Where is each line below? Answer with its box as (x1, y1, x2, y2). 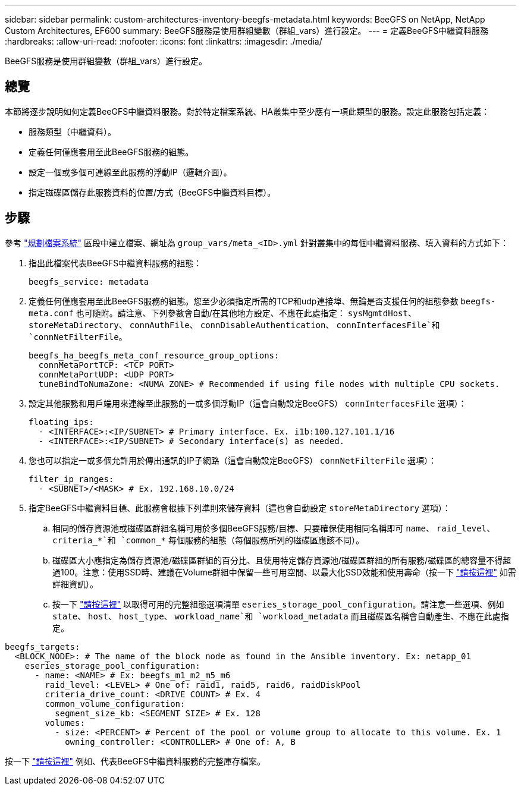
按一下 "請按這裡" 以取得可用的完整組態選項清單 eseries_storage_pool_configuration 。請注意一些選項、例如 (52, 599, 504, 609)
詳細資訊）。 (52, 578, 98, 589)
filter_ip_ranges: (29, 474, 114, 484)
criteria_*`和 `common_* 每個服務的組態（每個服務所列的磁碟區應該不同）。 (52, 534, 364, 545)
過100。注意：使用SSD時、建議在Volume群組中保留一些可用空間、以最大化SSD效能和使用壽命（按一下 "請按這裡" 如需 (52, 566, 516, 577)
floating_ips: (29, 417, 94, 427)
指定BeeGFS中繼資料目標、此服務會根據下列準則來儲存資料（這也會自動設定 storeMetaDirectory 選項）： (29, 502, 451, 513)
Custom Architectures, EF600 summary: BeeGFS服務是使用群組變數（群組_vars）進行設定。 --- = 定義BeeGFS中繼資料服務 (5, 26, 489, 36)
